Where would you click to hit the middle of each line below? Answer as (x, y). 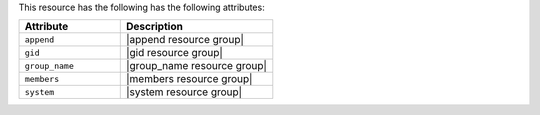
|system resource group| (184, 92)
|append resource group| (185, 40)
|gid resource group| (174, 53)
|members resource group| (189, 79)
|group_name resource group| (196, 66)
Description (154, 27)
